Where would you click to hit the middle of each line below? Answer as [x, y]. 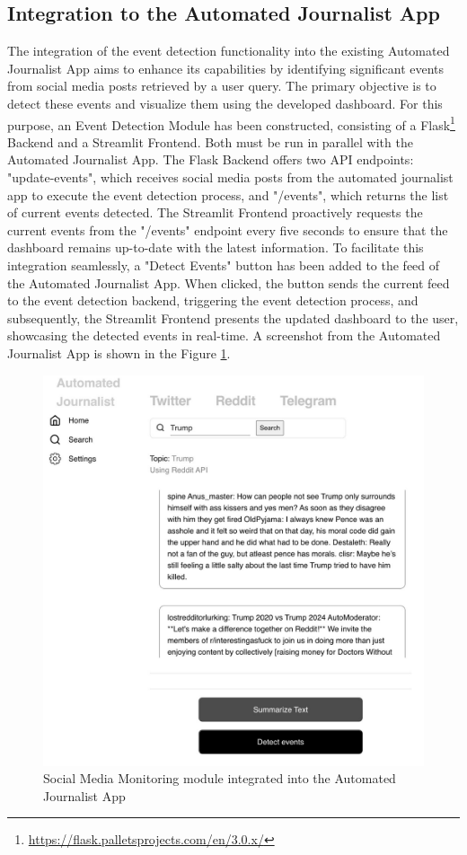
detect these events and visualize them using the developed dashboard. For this [225, 103]
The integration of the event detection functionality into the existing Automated [229, 51]
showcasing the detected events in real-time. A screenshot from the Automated [224, 335]
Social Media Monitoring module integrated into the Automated [220, 778]
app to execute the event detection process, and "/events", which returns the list [228, 194]
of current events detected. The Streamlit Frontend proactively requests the [215, 212]
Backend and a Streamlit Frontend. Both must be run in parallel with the [210, 141]
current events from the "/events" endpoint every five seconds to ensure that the [228, 229]
